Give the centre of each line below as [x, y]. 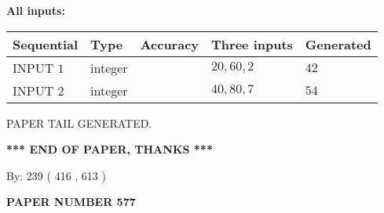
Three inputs [252, 44]
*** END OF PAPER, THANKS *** [110, 149]
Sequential [46, 44]
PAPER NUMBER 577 [71, 202]
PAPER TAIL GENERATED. [79, 123]
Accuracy [170, 44]
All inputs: [36, 10]
